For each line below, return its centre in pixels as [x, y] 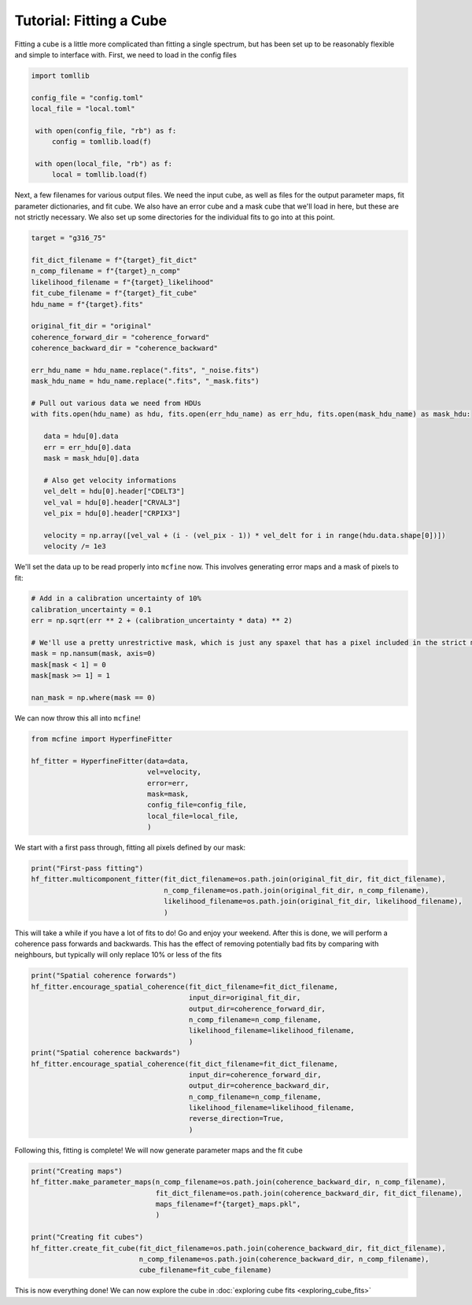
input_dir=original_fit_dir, [245, 998]
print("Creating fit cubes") [87, 1237]
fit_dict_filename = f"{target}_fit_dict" [114, 260]
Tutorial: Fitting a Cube [91, 20]
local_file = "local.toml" [83, 109]
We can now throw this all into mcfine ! [77, 718]
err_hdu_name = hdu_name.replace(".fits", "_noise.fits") [145, 370]
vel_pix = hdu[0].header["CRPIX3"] [112, 513]
